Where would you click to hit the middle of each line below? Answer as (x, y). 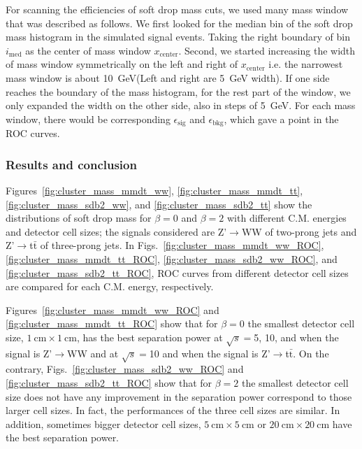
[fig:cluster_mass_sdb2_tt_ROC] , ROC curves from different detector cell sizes (177, 272)
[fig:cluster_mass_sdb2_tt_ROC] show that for (109, 383)
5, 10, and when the (296, 337)
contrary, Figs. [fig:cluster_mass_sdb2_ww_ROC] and (125, 369)
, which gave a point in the (281, 119)
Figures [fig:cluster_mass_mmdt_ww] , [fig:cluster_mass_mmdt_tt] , (154, 191)
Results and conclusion (71, 164)
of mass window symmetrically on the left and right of (122, 64)
